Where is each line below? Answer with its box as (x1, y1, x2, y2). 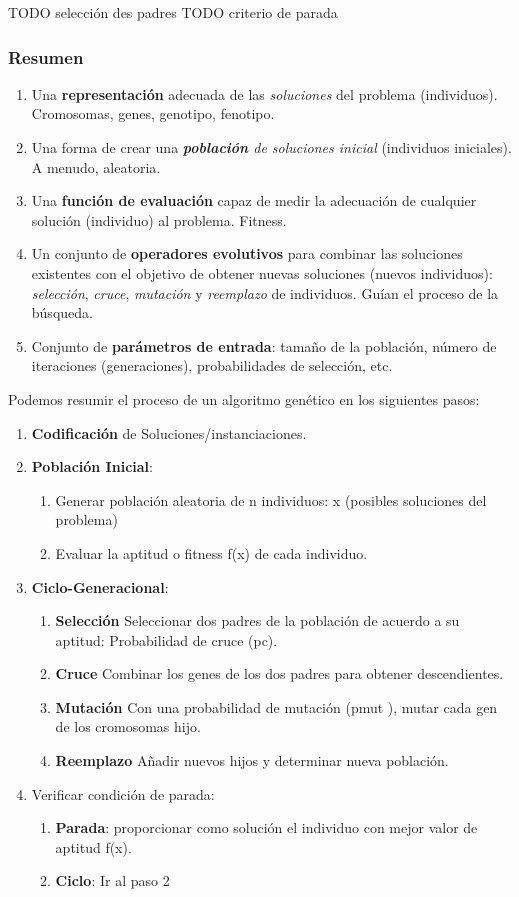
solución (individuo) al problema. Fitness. (31, 209, 287, 230)
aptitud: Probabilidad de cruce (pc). (55, 629, 278, 650)
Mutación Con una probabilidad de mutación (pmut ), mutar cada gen (55, 696, 498, 717)
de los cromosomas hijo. (55, 716, 201, 737)
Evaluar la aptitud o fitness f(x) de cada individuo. (55, 542, 368, 563)
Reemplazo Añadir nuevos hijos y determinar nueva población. (55, 750, 449, 771)
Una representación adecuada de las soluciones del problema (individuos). (31, 83, 498, 104)
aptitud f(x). (55, 836, 132, 857)
